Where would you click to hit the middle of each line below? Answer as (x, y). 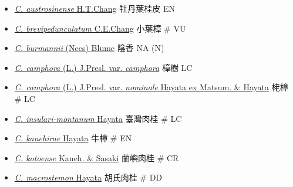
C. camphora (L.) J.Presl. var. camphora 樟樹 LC (103, 67)
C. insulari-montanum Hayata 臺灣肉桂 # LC (98, 118)
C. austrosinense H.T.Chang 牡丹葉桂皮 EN (95, 8)
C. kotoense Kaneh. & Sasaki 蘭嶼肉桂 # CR (97, 157)
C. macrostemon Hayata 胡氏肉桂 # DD (88, 177)
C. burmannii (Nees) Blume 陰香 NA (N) (89, 48)
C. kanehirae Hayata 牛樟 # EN (73, 138)
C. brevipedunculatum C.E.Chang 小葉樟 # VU (100, 28)
